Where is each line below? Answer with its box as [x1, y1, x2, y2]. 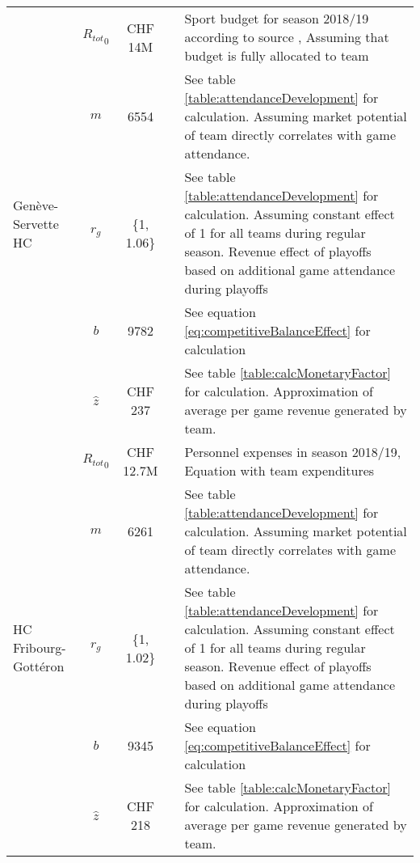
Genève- [13, 195, 59, 214]
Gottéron [13, 657, 65, 675]
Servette [13, 214, 59, 233]
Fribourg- [13, 638, 66, 657]
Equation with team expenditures [184, 461, 375, 480]
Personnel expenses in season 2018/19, [184, 442, 401, 461]
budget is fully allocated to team [184, 46, 369, 65]
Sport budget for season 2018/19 [184, 9, 369, 27]
